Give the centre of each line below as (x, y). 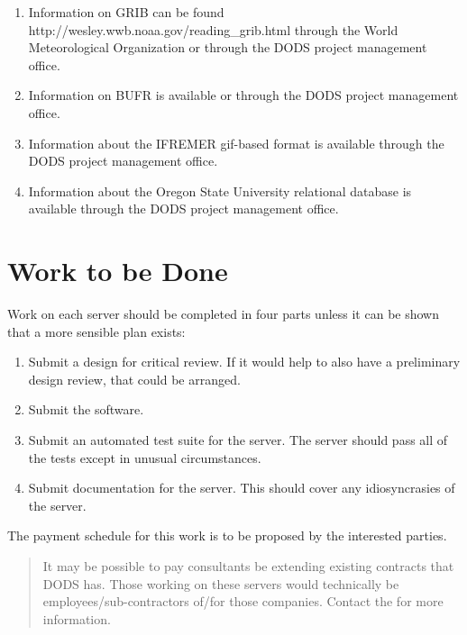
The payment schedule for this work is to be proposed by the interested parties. (227, 535)
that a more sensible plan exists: (96, 331)
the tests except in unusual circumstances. (145, 457)
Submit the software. (86, 409)
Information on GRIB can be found (126, 12)
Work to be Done (118, 271)
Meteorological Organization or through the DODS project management (228, 47)
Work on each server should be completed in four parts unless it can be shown (223, 314)
